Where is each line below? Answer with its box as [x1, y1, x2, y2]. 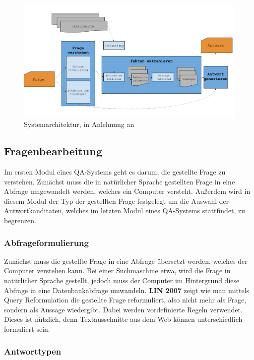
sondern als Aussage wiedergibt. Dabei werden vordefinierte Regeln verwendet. [4, 304, 243, 314]
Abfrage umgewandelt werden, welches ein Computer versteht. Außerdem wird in [4, 186, 251, 196]
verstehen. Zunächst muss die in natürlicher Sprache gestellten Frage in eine [4, 176, 235, 186]
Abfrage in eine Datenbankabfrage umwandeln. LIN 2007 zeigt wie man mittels [4, 285, 250, 295]
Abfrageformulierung [4, 236, 89, 248]
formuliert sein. [4, 323, 50, 334]
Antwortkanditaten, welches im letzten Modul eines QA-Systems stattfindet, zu [4, 205, 246, 216]
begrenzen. [4, 215, 36, 226]
